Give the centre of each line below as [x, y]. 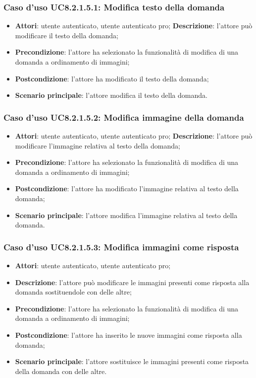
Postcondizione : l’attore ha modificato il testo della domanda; [112, 78]
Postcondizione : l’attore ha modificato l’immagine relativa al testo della [127, 189]
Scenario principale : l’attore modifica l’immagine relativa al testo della [126, 215]
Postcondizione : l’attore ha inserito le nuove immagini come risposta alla [128, 335]
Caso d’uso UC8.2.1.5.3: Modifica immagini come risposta [121, 247]
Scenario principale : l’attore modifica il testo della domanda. [111, 95]
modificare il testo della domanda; [67, 35]
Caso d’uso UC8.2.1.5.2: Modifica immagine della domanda [124, 117]
